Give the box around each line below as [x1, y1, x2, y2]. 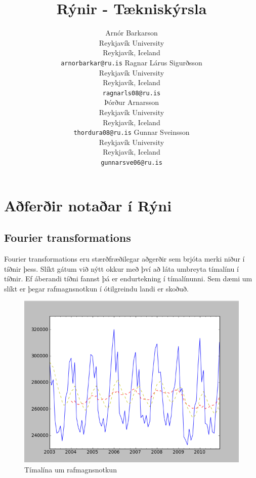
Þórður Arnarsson [104, 97, 159, 107]
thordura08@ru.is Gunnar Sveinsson [73, 127, 190, 137]
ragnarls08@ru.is [102, 89, 161, 97]
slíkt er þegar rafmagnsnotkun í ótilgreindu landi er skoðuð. [4, 283, 189, 293]
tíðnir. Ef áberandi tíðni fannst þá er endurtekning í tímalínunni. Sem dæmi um [4, 273, 252, 284]
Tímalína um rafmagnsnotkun [24, 464, 117, 474]
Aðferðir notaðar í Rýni [4, 195, 172, 215]
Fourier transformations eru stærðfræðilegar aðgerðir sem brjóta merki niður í [4, 253, 245, 264]
